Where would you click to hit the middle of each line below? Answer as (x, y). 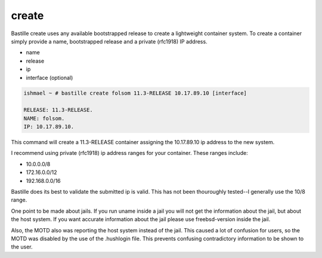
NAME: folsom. (44, 118)
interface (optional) (49, 77)
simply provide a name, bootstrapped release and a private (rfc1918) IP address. (109, 41)
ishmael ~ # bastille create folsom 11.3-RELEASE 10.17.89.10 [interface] (135, 93)
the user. (22, 247)
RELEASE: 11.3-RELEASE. (58, 110)
